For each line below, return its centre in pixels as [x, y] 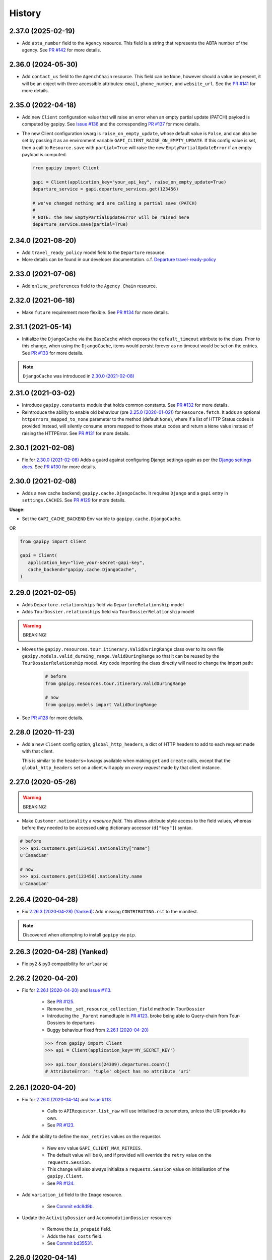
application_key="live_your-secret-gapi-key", [86, 562]
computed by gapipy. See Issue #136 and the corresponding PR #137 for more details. [111, 124]
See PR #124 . [61, 1183]
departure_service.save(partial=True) [80, 225]
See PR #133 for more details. [53, 353]
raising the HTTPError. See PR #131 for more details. [76, 433]
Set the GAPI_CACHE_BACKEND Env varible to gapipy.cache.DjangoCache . [102, 519]
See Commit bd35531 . [70, 1243]
